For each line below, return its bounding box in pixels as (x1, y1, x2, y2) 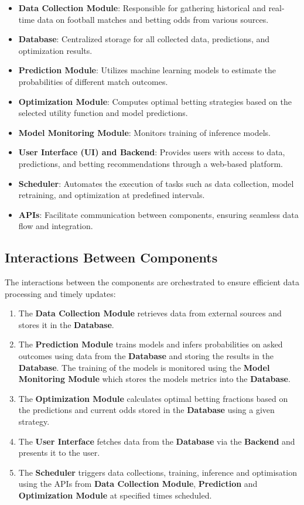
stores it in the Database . (18, 318, 114, 330)
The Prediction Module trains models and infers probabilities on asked (18, 338, 283, 350)
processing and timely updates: (5, 287, 116, 299)
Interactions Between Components (5, 248, 218, 267)
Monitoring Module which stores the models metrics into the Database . (18, 373, 291, 385)
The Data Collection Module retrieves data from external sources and (18, 307, 282, 319)
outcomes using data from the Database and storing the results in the (18, 350, 274, 362)
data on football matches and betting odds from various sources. (37, 13, 269, 25)
